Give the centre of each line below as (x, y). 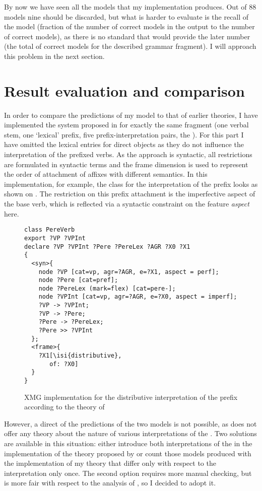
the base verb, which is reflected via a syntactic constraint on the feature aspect (127, 204)
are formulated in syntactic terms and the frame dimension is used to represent (126, 164)
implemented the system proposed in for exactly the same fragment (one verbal (126, 125)
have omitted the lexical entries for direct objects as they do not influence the (124, 144)
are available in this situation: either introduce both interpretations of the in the (128, 443)
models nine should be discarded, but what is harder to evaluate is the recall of (126, 16)
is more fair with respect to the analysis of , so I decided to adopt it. (110, 483)
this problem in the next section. (54, 56)
